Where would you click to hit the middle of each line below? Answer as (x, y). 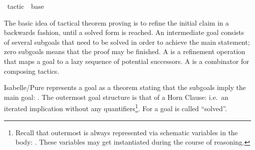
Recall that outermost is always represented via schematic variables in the (127, 132)
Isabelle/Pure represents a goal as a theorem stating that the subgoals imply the (125, 87)
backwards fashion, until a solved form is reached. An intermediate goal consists (124, 32)
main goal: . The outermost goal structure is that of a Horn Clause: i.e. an (116, 97)
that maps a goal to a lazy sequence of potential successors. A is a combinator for (127, 61)
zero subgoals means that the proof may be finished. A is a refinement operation (125, 51)
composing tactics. (32, 71)
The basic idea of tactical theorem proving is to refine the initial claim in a (116, 22)
